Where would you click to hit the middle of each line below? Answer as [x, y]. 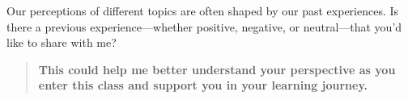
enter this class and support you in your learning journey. [203, 85]
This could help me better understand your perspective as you [217, 69]
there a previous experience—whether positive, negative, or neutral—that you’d [204, 26]
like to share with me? [62, 42]
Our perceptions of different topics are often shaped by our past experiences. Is [203, 10]
